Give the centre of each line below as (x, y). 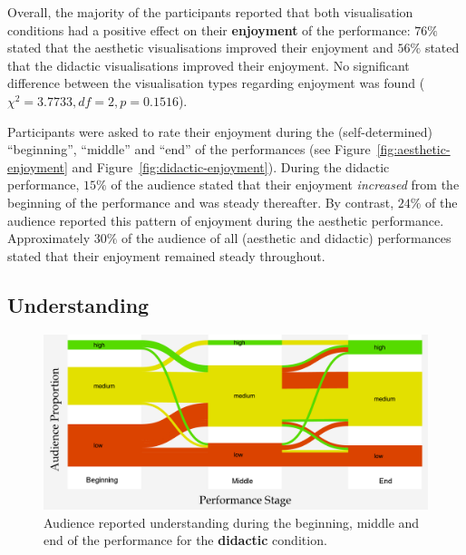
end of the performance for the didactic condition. (185, 540)
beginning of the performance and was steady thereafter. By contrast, (201, 202)
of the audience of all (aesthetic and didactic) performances (286, 238)
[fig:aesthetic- (413, 149)
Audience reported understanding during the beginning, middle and (232, 522)
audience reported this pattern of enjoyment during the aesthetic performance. (226, 220)
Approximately (49, 238)
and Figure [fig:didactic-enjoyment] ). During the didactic (231, 166)
